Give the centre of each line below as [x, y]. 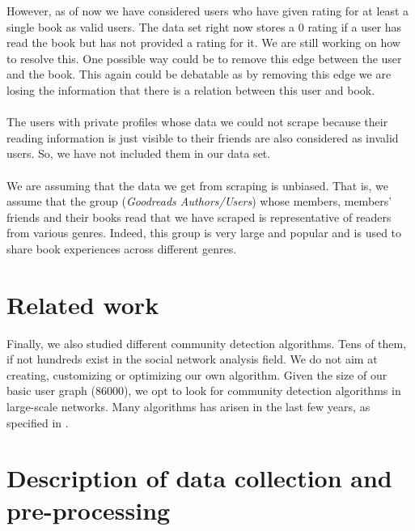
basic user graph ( [51, 391]
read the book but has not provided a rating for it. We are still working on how [203, 42]
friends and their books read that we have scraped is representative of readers [199, 217]
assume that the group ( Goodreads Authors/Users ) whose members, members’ [199, 201]
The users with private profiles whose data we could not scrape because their [197, 122]
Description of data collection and [199, 478]
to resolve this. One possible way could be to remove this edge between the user [204, 58]
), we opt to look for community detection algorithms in [262, 391]
